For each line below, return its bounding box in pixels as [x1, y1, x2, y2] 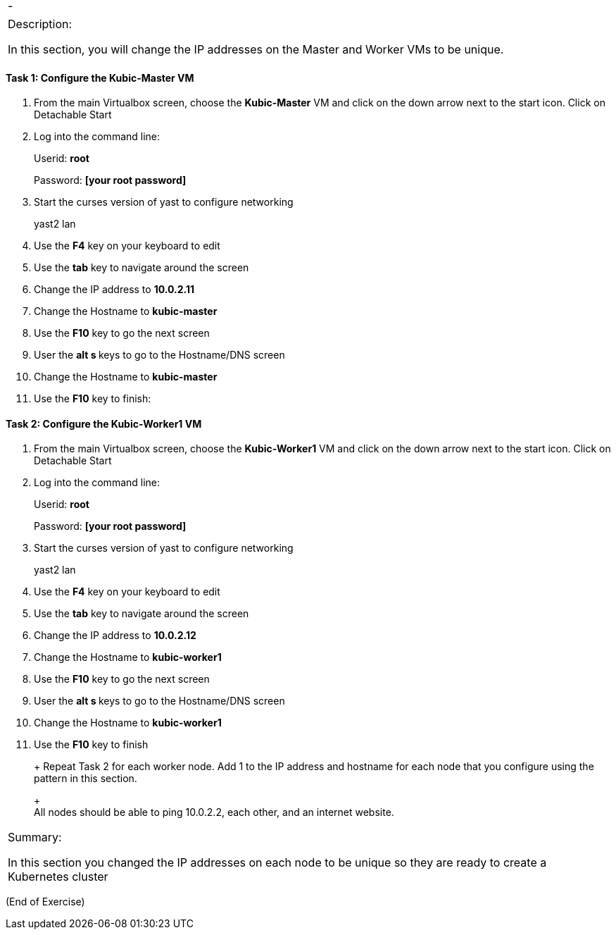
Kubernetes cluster [8, 869, 108, 884]
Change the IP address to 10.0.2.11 [34, 283, 194, 296]
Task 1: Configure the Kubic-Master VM [6, 71, 194, 84]
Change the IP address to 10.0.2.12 [34, 629, 196, 642]
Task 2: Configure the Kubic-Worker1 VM [6, 417, 202, 430]
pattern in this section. [34, 772, 137, 785]
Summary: [8, 830, 62, 845]
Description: [8, 17, 73, 31]
